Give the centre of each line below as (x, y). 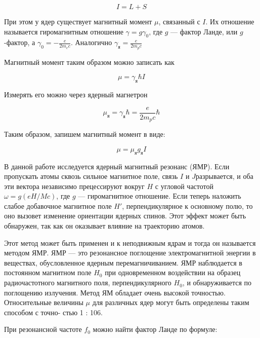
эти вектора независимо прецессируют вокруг (74, 186)
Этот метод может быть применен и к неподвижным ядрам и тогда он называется (130, 242)
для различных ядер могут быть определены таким (171, 302)
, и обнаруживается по (217, 283)
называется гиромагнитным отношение (64, 31)
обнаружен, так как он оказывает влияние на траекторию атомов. (104, 226)
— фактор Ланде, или (204, 31)
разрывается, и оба (224, 176)
